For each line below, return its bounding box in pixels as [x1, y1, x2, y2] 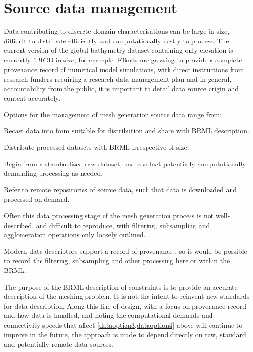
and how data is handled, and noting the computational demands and [4, 310, 213, 320]
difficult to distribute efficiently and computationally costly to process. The [4, 35, 229, 45]
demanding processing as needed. [4, 168, 103, 178]
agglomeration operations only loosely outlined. [4, 229, 146, 240]
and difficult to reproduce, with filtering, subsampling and [36, 220, 210, 230]
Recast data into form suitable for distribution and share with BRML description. [4, 125, 249, 136]
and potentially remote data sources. [4, 339, 113, 349]
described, [4, 220, 34, 230]
